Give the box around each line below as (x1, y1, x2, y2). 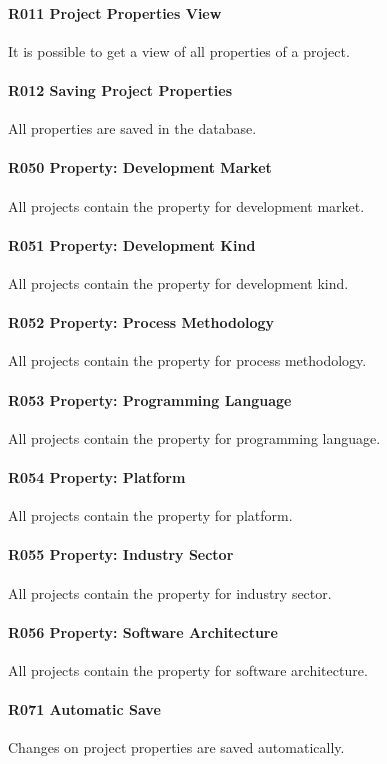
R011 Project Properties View (8, 2, 222, 23)
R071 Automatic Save (8, 699, 161, 720)
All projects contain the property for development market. (8, 195, 365, 216)
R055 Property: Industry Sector (8, 544, 234, 565)
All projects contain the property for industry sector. (8, 582, 332, 603)
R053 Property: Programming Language (8, 389, 292, 410)
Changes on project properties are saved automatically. (8, 737, 345, 758)
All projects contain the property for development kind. (8, 272, 349, 293)
